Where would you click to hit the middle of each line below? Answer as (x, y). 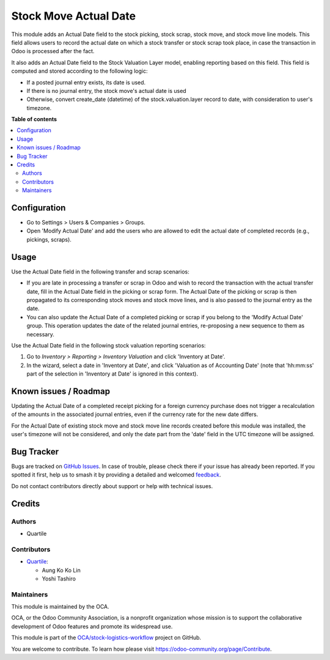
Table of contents (34, 119)
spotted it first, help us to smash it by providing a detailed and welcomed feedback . (116, 475)
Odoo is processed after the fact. (53, 51)
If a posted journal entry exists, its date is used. (86, 82)
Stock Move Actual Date (74, 16)
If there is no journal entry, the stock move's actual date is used (106, 91)
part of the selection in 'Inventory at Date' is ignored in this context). (112, 374)
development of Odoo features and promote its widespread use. (92, 626)
